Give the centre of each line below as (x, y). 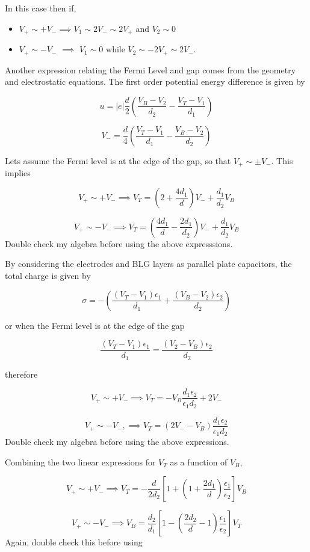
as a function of (199, 462)
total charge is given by (48, 275)
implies (18, 173)
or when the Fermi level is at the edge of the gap (95, 325)
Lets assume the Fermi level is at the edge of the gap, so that (118, 160)
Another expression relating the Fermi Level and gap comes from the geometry (150, 69)
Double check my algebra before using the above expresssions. (119, 243)
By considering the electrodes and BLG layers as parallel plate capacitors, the (148, 264)
